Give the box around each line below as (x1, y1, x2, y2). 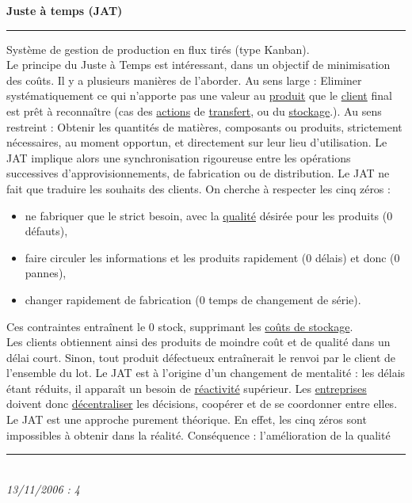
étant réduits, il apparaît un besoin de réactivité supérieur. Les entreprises (6, 379, 367, 396)
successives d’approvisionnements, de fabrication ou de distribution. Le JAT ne (6, 165, 390, 181)
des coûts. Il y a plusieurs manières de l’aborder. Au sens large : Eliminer (6, 71, 362, 88)
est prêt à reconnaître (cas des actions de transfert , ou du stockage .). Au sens (6, 102, 382, 119)
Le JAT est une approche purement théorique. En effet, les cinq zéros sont (6, 411, 367, 428)
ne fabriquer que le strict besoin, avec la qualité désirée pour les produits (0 (25, 207, 393, 223)
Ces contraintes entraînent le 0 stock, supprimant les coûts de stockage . (6, 318, 353, 334)
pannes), (25, 265, 67, 281)
